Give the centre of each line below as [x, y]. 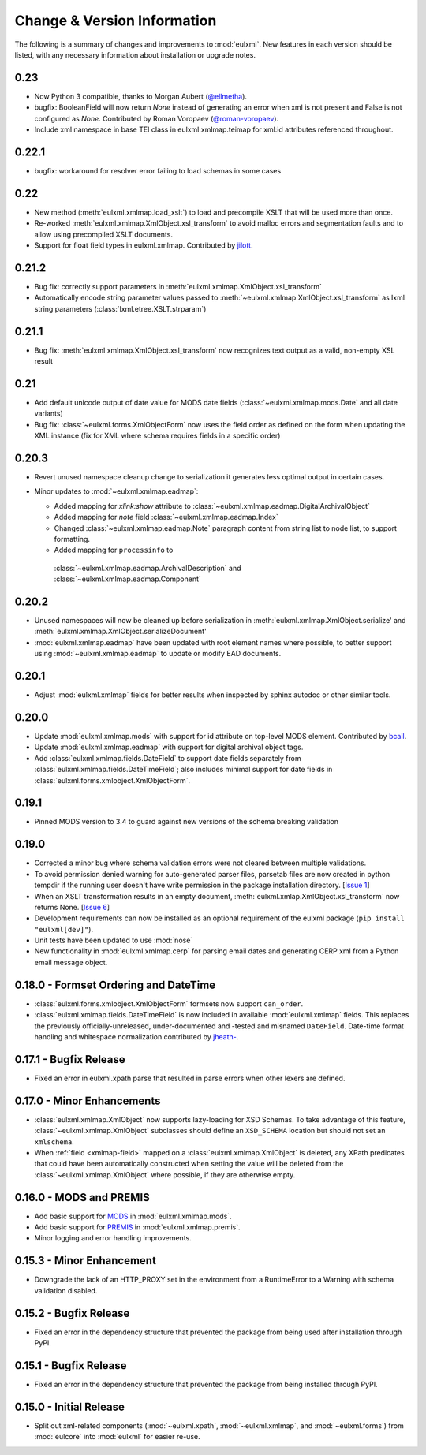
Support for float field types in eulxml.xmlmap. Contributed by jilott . [144, 245]
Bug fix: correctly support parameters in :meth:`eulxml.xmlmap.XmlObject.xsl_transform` [178, 286]
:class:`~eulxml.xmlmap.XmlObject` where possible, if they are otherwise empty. [165, 1174]
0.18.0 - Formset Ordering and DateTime [115, 985]
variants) [49, 413]
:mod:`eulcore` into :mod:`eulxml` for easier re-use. [117, 1437]
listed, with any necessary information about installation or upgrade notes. [135, 54]
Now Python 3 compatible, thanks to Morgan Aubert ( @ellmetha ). [141, 96]
